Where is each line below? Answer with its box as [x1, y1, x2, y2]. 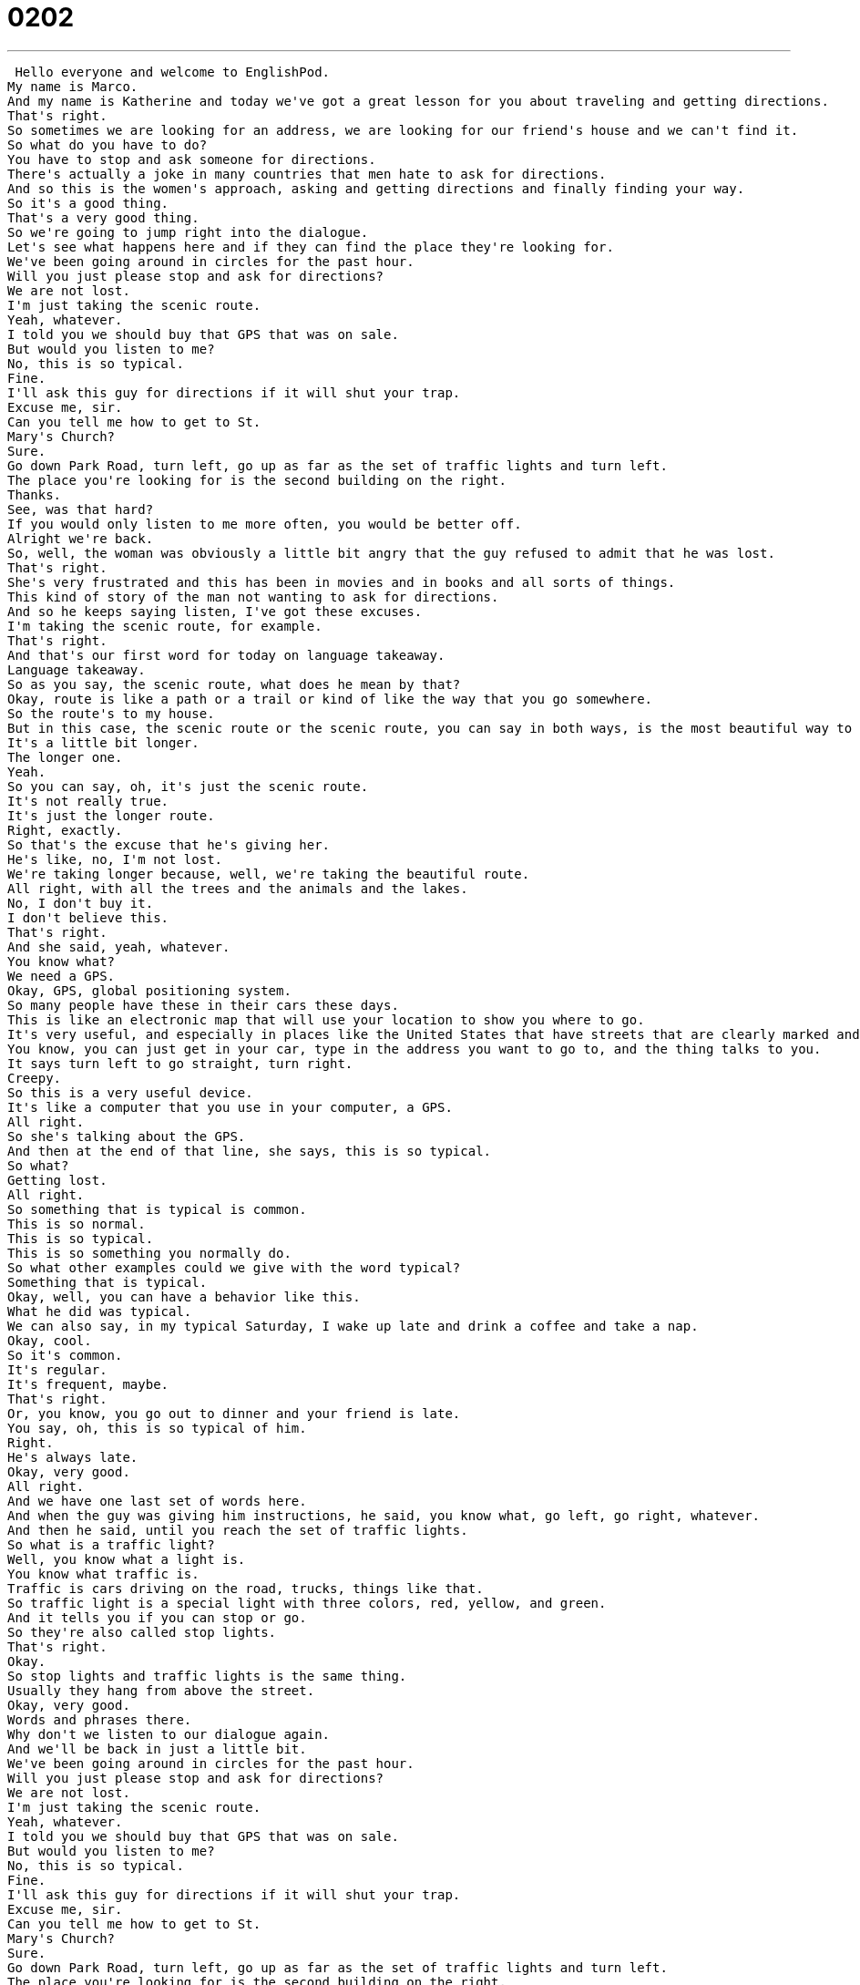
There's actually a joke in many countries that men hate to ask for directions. [7, 166, 607, 181]
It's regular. [7, 1362, 107, 1377]
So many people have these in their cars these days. [7, 997, 399, 1013]
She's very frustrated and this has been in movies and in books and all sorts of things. [7, 574, 676, 590]
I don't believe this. [7, 910, 169, 925]
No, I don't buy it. [7, 895, 154, 910]
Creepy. [7, 1070, 62, 1085]
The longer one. [7, 749, 123, 765]
